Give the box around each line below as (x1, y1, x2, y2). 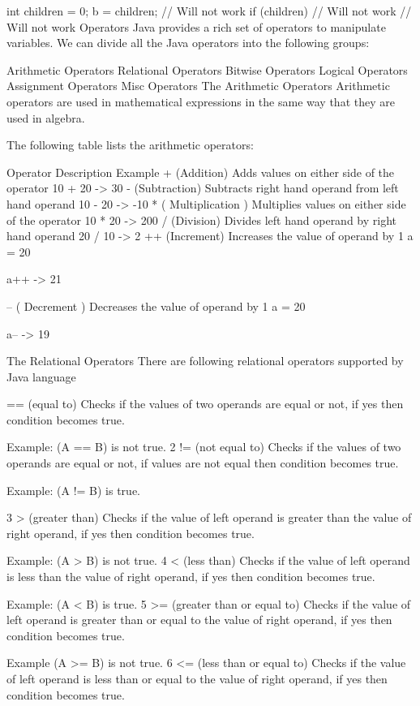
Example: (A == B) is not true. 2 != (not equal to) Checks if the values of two (6, 438, 401, 455)
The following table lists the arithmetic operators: (6, 136, 254, 153)
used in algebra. (6, 109, 85, 126)
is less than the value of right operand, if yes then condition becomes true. (6, 568, 375, 585)
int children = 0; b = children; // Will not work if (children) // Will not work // (6, 2, 412, 19)
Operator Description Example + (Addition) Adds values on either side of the (6, 163, 395, 180)
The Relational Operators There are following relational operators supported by (6, 352, 404, 369)
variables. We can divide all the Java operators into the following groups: (6, 34, 370, 51)
